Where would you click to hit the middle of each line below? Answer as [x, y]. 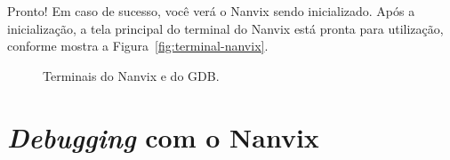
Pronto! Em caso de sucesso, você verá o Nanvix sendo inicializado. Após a [211, 11]
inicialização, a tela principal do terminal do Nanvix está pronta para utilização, [225, 28]
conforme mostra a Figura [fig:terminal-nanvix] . [138, 46]
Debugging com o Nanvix [163, 137]
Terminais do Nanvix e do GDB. [131, 75]
